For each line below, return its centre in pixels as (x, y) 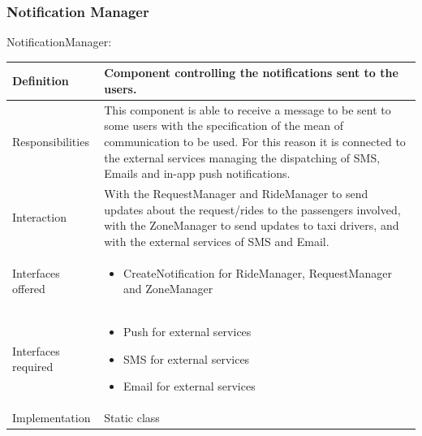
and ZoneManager (168, 289)
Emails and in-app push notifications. (197, 173)
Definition (41, 81)
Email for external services (189, 386)
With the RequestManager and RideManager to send (236, 193)
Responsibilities (51, 141)
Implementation (52, 418)
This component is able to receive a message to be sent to (248, 109)
